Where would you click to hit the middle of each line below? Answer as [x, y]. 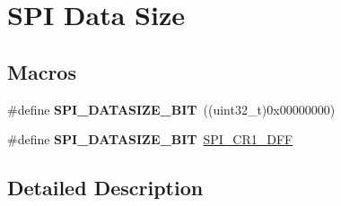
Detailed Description [105, 188]
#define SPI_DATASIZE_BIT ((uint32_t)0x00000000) [171, 109]
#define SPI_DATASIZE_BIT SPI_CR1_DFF [150, 139]
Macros [42, 71]
